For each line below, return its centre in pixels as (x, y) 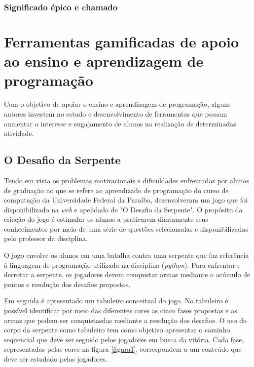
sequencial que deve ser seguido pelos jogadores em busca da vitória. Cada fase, (124, 339)
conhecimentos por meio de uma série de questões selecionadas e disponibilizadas (126, 228)
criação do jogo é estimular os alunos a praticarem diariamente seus (106, 219)
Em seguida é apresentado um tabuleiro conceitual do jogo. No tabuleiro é (116, 301)
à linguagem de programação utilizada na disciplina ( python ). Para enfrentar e (122, 265)
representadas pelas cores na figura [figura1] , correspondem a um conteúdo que (123, 349)
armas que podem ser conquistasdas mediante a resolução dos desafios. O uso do (125, 320)
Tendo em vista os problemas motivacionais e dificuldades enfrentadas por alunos (127, 180)
